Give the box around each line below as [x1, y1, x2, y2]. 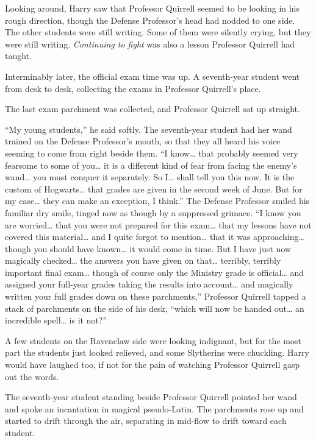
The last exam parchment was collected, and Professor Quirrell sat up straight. [5, 102, 300, 115]
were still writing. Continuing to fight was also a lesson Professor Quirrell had [5, 37, 295, 50]
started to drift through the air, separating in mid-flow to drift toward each [5, 414, 287, 427]
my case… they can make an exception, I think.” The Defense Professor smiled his [5, 194, 310, 207]
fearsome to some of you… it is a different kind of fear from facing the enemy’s [5, 158, 297, 171]
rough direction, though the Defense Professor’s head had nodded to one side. [5, 13, 295, 26]
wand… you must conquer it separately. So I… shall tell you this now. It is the [5, 171, 295, 183]
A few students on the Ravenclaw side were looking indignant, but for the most [5, 334, 301, 347]
